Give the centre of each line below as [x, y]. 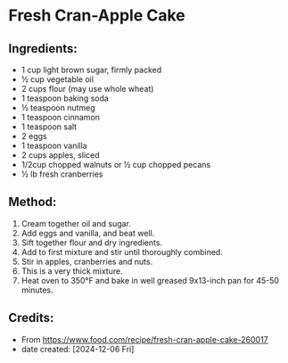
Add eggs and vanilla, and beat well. [88, 233]
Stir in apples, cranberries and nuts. [87, 261]
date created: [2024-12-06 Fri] [78, 349]
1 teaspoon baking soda [65, 98]
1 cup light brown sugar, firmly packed [91, 70]
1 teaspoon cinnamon [60, 117]
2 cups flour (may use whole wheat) [87, 89]
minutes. [37, 290]
